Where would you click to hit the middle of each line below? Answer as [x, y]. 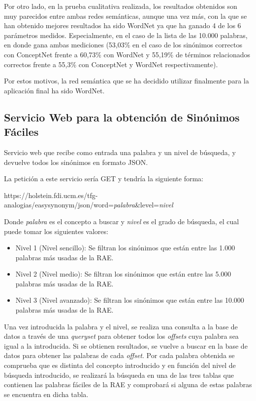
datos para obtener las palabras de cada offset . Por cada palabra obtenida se [119, 355]
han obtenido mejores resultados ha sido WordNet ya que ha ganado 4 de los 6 [123, 25]
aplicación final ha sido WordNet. [54, 90]
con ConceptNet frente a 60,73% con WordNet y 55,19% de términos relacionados [127, 54]
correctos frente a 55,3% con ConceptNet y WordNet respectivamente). [111, 64]
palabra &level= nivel [143, 205]
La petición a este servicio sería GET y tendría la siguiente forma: [104, 179]
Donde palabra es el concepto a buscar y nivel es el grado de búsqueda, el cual [122, 221]
